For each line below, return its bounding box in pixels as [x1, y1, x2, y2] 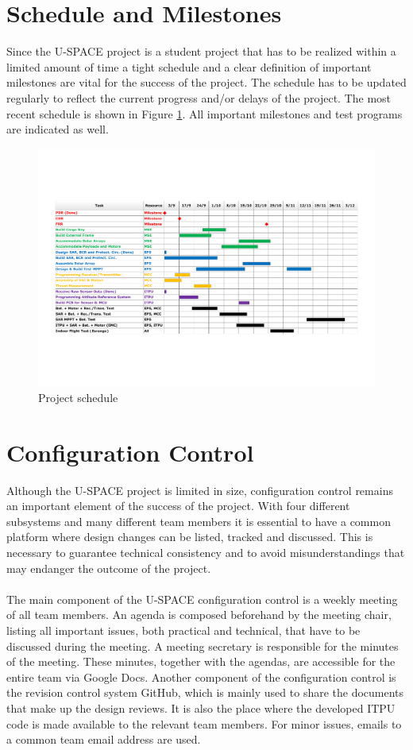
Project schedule [38, 389, 118, 405]
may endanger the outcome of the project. [6, 559, 211, 576]
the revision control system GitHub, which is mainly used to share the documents [6, 684, 404, 701]
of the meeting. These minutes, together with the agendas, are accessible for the [6, 653, 396, 670]
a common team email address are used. [6, 731, 201, 748]
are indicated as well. [6, 121, 109, 137]
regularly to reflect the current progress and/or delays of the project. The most [6, 89, 392, 106]
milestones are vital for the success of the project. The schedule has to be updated [6, 74, 407, 91]
